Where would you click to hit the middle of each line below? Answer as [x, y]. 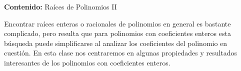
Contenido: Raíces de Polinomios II [60, 6]
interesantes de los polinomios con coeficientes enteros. [87, 62]
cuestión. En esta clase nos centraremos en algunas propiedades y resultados [121, 53]
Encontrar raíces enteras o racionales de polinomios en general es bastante [117, 23]
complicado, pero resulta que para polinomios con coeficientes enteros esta [117, 33]
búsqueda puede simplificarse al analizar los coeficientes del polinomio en [116, 43]
